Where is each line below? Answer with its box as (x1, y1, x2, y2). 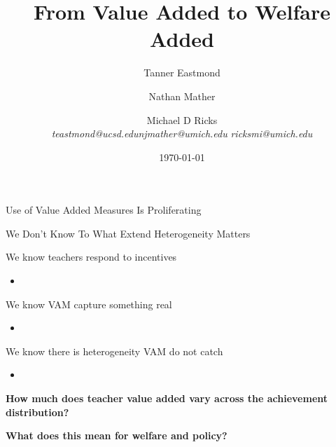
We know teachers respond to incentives (6, 249, 177, 264)
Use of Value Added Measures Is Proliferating (6, 202, 202, 217)
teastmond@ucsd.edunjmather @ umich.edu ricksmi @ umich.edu (51, 126, 313, 141)
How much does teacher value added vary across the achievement (6, 391, 328, 406)
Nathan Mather (148, 88, 216, 103)
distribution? (6, 404, 69, 419)
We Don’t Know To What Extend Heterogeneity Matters (6, 226, 251, 240)
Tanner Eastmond (143, 65, 220, 80)
